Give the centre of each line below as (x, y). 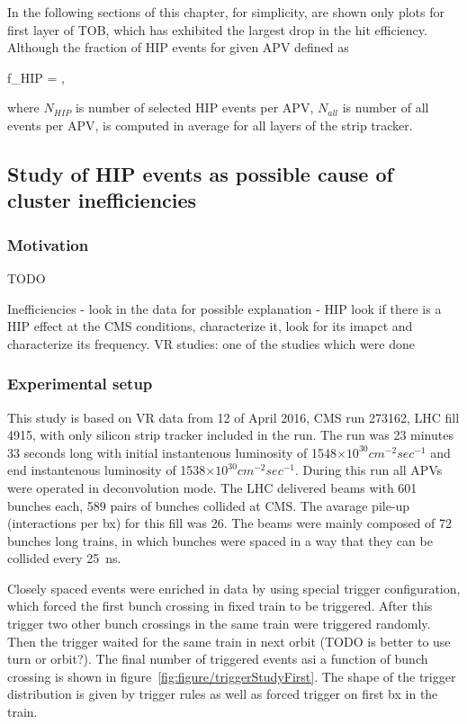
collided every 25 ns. (64, 558)
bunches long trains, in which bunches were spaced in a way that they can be (220, 540)
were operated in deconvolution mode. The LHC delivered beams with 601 (212, 487)
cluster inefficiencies (102, 200)
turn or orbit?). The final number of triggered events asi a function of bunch (218, 659)
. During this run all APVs (369, 470)
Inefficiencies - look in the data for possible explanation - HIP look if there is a (225, 308)
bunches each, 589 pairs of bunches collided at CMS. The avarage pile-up (209, 505)
